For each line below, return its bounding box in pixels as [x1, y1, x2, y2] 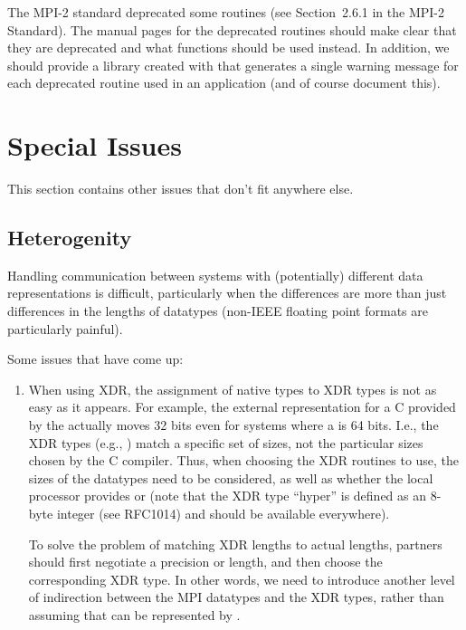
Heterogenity [7, 224, 132, 252]
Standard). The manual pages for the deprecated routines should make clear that [7, 20, 457, 39]
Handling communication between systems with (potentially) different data [7, 265, 423, 284]
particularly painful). [7, 319, 123, 338]
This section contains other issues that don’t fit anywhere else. [7, 179, 354, 198]
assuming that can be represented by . [28, 605, 241, 624]
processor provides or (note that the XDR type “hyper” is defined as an [28, 486, 427, 505]
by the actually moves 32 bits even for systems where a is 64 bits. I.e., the [28, 415, 439, 434]
